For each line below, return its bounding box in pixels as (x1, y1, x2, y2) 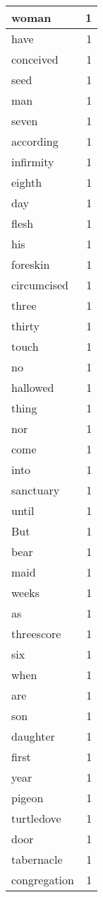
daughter (11, 728, 55, 744)
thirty (11, 318, 40, 334)
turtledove (11, 810, 61, 826)
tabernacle (11, 851, 63, 867)
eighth (11, 174, 42, 190)
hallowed (11, 379, 54, 395)
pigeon (11, 789, 44, 806)
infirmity (11, 154, 54, 170)
